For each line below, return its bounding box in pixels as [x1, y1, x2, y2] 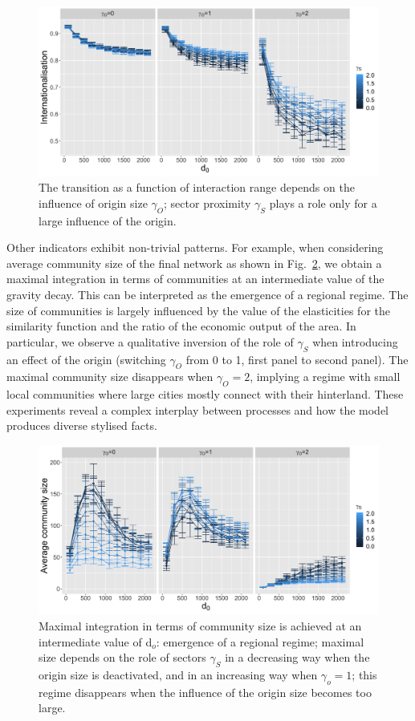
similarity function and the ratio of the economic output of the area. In [6, 318, 356, 334]
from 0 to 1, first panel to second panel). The [185, 350, 409, 367]
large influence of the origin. [39, 212, 177, 229]
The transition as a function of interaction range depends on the [39, 179, 355, 196]
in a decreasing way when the [225, 649, 370, 666]
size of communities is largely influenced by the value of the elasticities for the [6, 302, 390, 318]
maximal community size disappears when [6, 368, 214, 385]
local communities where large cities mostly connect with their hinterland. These [6, 386, 404, 403]
